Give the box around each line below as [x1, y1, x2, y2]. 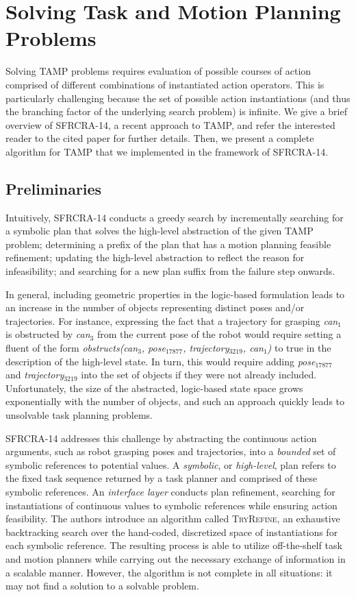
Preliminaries [5, 178, 102, 199]
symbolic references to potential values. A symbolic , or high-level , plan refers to [5, 457, 336, 472]
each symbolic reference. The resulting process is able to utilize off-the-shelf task [5, 538, 342, 552]
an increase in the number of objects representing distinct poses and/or [5, 300, 305, 315]
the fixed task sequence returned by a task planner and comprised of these [5, 471, 318, 485]
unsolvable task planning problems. [5, 407, 153, 422]
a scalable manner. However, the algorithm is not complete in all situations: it [5, 565, 333, 579]
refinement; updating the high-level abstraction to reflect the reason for [5, 250, 305, 265]
